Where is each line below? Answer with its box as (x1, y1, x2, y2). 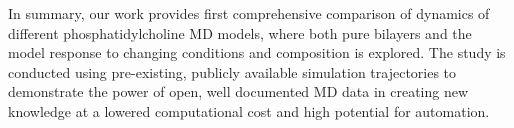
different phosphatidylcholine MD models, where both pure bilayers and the (8, 22, 472, 43)
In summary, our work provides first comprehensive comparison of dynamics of (8, 3, 490, 23)
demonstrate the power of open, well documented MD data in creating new (8, 81, 469, 102)
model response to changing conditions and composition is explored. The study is (8, 42, 506, 63)
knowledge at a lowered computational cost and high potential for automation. (8, 100, 490, 121)
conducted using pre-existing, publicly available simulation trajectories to (8, 61, 457, 82)
